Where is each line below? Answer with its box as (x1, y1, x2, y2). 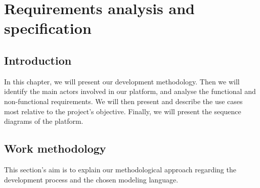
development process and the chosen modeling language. (4, 174, 179, 184)
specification (4, 18, 92, 38)
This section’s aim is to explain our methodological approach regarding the (4, 164, 236, 174)
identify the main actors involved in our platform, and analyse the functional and (4, 86, 256, 97)
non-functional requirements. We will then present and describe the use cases (4, 96, 243, 106)
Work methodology (4, 140, 106, 156)
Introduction (4, 52, 72, 68)
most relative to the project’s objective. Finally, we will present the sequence (4, 106, 241, 116)
